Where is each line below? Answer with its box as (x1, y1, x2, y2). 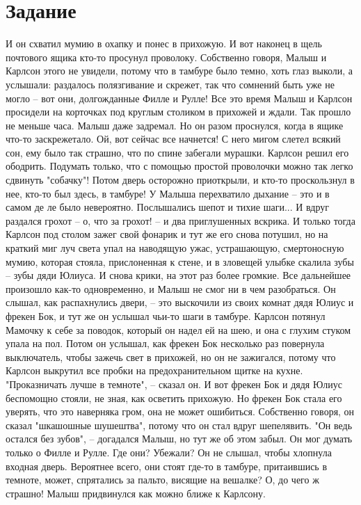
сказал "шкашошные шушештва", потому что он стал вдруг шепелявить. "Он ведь (6, 417, 353, 432)
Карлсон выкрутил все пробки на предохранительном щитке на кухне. (6, 363, 303, 378)
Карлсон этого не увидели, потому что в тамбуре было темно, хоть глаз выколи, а (6, 63, 353, 78)
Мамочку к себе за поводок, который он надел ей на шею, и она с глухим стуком (6, 322, 351, 337)
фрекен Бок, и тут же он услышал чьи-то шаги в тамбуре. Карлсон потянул (6, 309, 326, 323)
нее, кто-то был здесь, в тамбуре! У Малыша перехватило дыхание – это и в (6, 186, 330, 200)
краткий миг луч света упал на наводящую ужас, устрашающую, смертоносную (6, 241, 344, 255)
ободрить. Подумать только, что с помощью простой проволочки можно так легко (6, 159, 353, 173)
